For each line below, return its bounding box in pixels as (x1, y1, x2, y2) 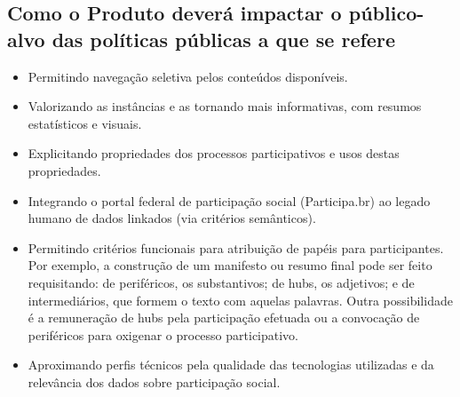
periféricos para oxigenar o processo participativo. (28, 325, 299, 344)
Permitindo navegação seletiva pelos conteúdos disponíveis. (28, 67, 348, 85)
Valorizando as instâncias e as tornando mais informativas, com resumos (28, 97, 422, 115)
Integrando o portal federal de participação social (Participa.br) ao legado (28, 191, 431, 210)
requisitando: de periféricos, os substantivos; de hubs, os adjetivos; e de (28, 273, 415, 291)
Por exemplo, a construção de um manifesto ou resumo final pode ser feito (28, 256, 432, 274)
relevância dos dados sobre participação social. (28, 372, 281, 391)
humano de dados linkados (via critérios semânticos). (28, 209, 316, 227)
